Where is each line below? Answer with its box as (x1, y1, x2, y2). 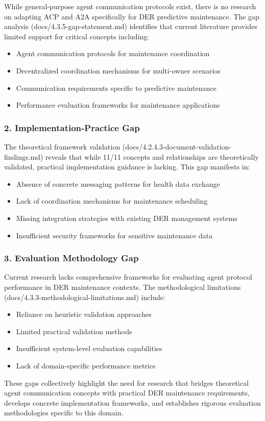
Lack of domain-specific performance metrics (16, 360, 156, 370)
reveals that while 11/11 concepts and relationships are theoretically (45, 151, 259, 162)
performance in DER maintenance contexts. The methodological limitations (4, 281, 241, 292)
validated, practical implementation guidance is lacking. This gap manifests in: (4, 161, 250, 172)
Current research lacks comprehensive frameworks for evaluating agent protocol (4, 271, 252, 282)
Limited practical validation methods (16, 326, 132, 336)
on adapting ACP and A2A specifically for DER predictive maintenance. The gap (4, 11, 259, 21)
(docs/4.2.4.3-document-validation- (122, 141, 232, 152)
